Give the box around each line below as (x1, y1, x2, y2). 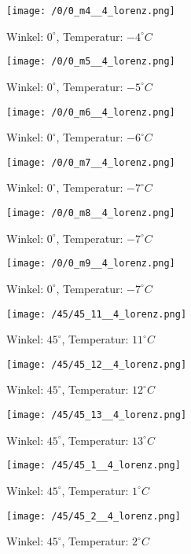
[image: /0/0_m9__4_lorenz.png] (6, 258, 175, 270)
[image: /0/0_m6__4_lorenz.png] (6, 106, 175, 118)
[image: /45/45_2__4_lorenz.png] (6, 510, 181, 522)
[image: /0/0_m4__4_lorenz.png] (6, 6, 175, 17)
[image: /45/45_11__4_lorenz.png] (6, 308, 187, 320)
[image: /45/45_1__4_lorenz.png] (6, 460, 181, 471)
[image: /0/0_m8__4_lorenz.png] (6, 207, 175, 218)
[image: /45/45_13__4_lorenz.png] (6, 409, 187, 420)
